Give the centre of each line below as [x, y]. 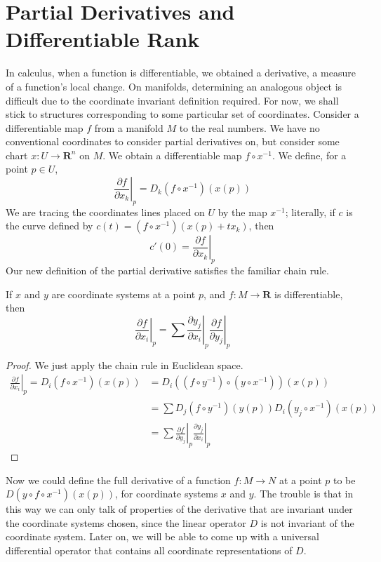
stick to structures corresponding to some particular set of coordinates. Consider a [182, 114]
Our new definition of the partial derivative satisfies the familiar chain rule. [167, 270]
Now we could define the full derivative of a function [118, 480]
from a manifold [129, 127]
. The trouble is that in [303, 494]
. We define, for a [309, 155]
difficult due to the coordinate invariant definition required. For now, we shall [172, 100]
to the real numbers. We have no [249, 127]
